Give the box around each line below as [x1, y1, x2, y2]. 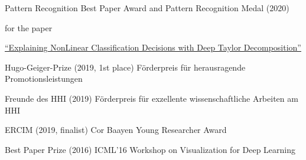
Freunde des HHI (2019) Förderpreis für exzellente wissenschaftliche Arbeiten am [5, 92, 298, 104]
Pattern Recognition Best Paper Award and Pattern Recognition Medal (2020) [5, 2, 289, 14]
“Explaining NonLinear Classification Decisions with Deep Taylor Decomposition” [5, 41, 301, 54]
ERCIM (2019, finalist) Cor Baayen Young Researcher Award [5, 124, 227, 136]
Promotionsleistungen [5, 72, 83, 85]
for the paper [5, 21, 53, 34]
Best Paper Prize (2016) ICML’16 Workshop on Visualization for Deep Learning [5, 143, 296, 155]
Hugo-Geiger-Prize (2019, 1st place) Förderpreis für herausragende [5, 61, 246, 73]
